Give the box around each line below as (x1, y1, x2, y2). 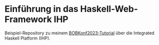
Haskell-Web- (80, 3, 138, 15)
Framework (4, 14, 52, 25)
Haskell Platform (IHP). (4, 35, 51, 41)
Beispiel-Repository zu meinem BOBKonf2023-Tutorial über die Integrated (4, 30, 155, 36)
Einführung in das (4, 3, 79, 15)
